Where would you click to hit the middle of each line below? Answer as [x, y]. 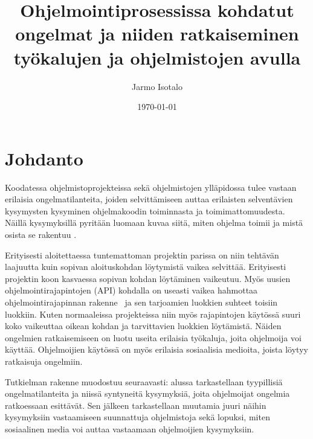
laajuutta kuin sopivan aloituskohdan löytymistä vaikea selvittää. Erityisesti [146, 267]
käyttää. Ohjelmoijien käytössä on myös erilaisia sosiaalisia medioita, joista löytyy [156, 349]
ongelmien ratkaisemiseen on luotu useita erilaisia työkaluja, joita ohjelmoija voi [153, 337]
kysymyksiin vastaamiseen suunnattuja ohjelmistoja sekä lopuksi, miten [137, 417]
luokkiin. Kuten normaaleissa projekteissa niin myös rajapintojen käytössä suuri [153, 314]
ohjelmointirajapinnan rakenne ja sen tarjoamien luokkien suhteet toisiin [141, 302]
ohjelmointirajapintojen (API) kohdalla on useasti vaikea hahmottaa [131, 290]
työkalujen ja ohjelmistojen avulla [157, 57]
